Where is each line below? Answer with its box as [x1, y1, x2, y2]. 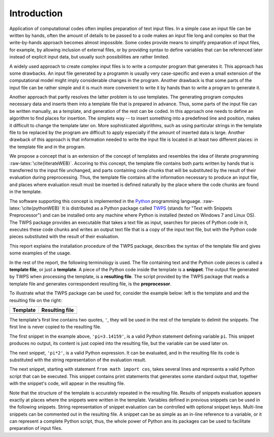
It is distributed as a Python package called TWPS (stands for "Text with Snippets [61, 205, 232, 211]
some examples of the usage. [9, 250, 71, 256]
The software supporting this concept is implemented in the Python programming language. [9, 198, 201, 204]
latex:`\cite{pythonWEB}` [9, 205, 61, 211]
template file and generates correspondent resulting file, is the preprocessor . [9, 280, 172, 287]
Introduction [9, 8, 63, 19]
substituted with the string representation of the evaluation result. [9, 357, 147, 363]
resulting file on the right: [9, 297, 62, 303]
